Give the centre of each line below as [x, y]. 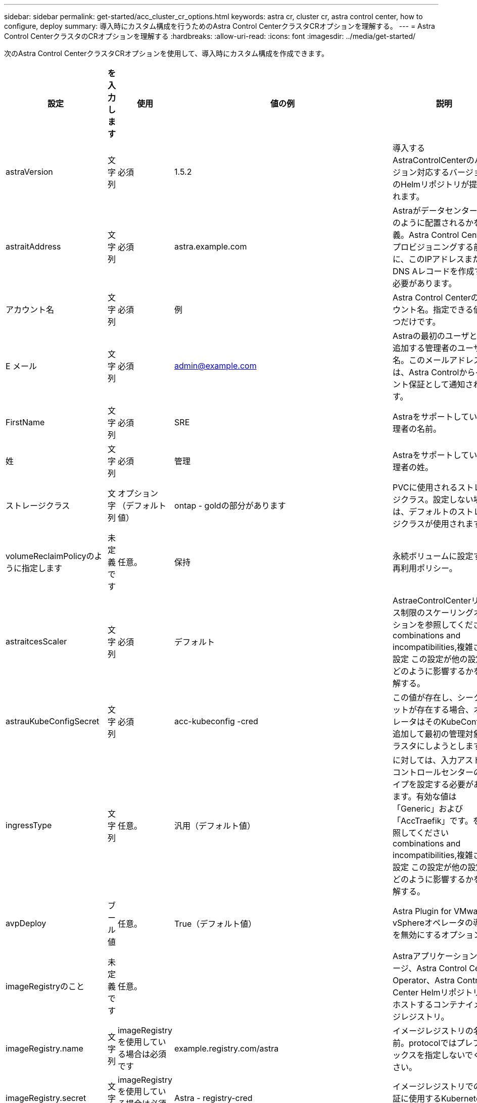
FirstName [25, 422]
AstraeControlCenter [432, 600]
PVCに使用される [425, 487]
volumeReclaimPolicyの [50, 556]
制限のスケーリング [437, 613]
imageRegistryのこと [45, 986]
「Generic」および [428, 809]
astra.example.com [211, 246]
